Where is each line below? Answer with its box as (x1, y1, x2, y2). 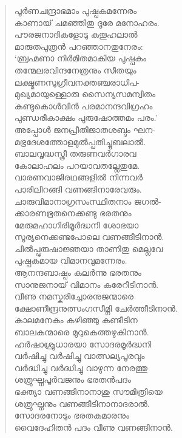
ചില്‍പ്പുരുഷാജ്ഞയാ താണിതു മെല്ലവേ (14, 242, 163, 255)
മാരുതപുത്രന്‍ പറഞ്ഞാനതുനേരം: (14, 39, 143, 52)
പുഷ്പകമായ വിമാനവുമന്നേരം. (14, 254, 127, 267)
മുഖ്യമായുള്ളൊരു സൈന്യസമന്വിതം (14, 87, 156, 100)
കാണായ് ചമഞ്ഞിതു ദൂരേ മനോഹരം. (14, 16, 160, 29)
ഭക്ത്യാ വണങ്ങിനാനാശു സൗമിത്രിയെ (14, 385, 163, 397)
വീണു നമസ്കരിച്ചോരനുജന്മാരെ (14, 290, 134, 303)
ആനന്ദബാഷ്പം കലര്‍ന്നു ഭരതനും (14, 266, 141, 279)
